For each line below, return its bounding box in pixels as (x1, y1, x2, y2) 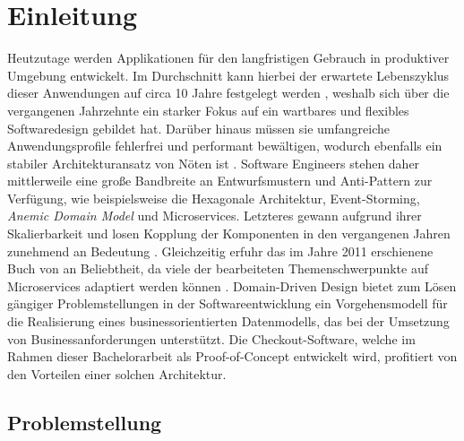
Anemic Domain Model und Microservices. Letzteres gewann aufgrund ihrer (7, 206, 422, 225)
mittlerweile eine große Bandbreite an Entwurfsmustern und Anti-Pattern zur (7, 171, 433, 190)
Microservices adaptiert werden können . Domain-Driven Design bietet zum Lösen (7, 276, 457, 295)
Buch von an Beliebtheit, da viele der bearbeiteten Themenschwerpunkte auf (7, 259, 428, 278)
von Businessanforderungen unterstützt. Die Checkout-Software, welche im (7, 329, 416, 348)
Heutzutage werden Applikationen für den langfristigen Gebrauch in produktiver (7, 48, 450, 67)
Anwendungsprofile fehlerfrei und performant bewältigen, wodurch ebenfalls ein (7, 136, 443, 155)
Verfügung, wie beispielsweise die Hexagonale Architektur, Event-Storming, (7, 188, 420, 207)
